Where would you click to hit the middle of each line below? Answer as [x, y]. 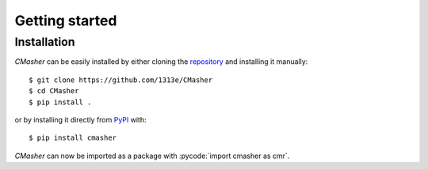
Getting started [66, 21]
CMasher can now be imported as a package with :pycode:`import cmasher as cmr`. [152, 156]
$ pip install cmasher [73, 138]
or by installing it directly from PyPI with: [80, 119]
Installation [45, 42]
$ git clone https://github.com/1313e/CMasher [121, 80]
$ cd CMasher [54, 91]
